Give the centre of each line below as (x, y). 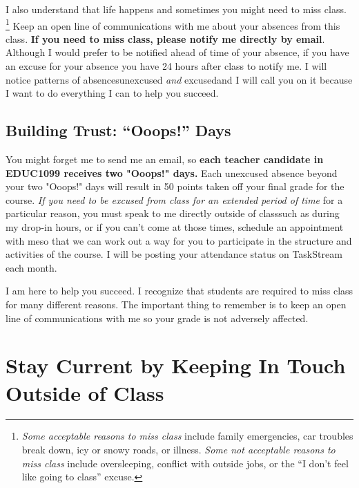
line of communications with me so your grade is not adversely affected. (157, 318)
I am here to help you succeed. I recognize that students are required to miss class (179, 291)
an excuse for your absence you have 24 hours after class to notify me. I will (166, 66)
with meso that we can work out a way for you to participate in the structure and (179, 240)
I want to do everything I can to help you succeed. (112, 93)
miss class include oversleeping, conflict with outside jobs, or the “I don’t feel (185, 463)
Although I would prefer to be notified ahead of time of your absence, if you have (177, 52)
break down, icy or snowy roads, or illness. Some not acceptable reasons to (178, 450)
